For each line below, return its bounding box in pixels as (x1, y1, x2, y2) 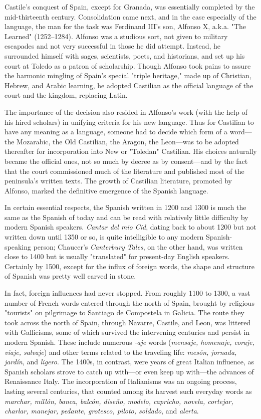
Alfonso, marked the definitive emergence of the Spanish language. (5, 185, 208, 195)
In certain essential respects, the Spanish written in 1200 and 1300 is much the (5, 202, 246, 213)
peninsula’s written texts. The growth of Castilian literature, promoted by (5, 175, 232, 186)
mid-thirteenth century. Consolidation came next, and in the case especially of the (5, 11, 256, 22)
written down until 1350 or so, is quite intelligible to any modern (5, 232, 204, 242)
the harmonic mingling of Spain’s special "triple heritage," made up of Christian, (5, 70, 251, 81)
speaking (5, 241, 31, 252)
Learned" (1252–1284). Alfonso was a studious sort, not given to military (5, 31, 228, 41)
